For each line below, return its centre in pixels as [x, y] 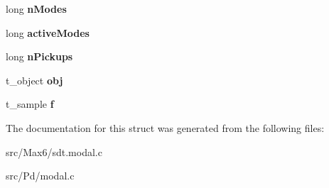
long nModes [36, 9]
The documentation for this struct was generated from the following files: [165, 127]
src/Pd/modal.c [40, 176]
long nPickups [39, 56]
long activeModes [48, 32]
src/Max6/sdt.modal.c [54, 151]
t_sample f [30, 104]
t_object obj [34, 80]
